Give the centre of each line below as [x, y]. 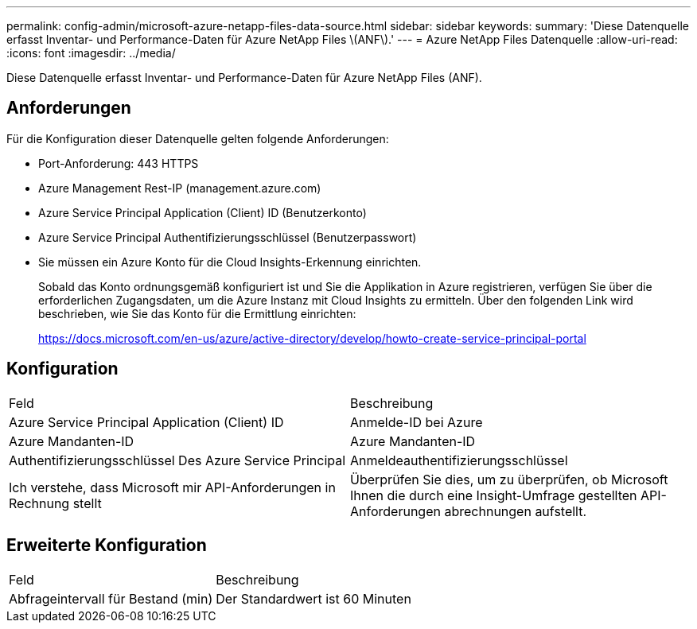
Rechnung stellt [55, 503]
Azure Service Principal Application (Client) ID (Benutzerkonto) [202, 212]
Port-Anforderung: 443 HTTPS [119, 163]
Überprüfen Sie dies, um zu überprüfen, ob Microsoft [509, 479]
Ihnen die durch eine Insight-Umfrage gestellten [494, 495]
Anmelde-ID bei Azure [417, 422]
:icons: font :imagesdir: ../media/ [91, 53]
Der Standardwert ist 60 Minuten [313, 598]
